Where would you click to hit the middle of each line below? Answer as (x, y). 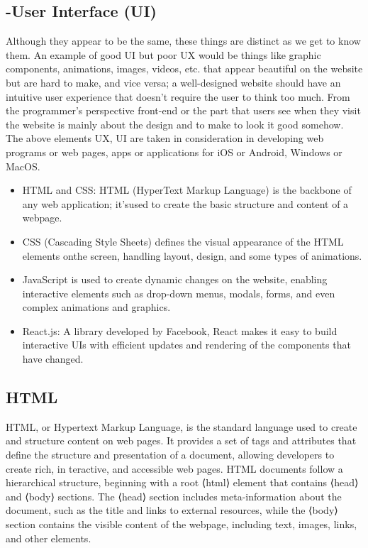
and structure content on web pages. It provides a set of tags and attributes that (181, 440)
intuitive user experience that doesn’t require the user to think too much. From (178, 96)
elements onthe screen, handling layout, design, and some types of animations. (192, 255)
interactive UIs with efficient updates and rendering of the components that (186, 345)
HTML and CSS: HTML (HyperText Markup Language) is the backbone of (187, 190)
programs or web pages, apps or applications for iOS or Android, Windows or (174, 152)
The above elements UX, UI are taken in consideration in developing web (165, 138)
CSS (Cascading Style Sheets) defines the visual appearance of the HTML (183, 241)
